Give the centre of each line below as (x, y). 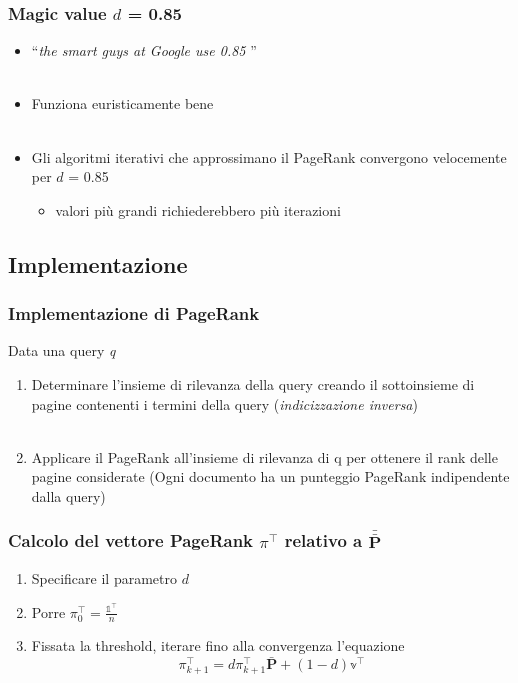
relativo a (323, 540)
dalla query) (68, 495)
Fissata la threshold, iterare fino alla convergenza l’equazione (218, 645)
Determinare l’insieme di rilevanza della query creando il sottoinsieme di (253, 383)
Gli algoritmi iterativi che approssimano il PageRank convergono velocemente (269, 156)
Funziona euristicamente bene (122, 103)
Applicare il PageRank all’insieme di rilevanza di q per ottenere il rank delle (264, 456)
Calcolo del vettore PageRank (131, 540)
